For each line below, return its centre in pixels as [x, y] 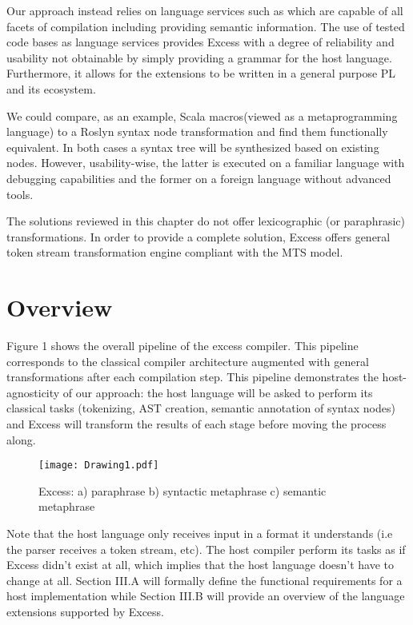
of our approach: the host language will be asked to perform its [218, 392]
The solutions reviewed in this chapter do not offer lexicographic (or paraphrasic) [206, 221]
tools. [20, 194]
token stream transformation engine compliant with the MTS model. [175, 252]
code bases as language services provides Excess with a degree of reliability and [200, 42]
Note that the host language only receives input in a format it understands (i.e [200, 533]
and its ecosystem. [51, 88]
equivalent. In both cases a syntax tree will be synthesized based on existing [193, 147]
